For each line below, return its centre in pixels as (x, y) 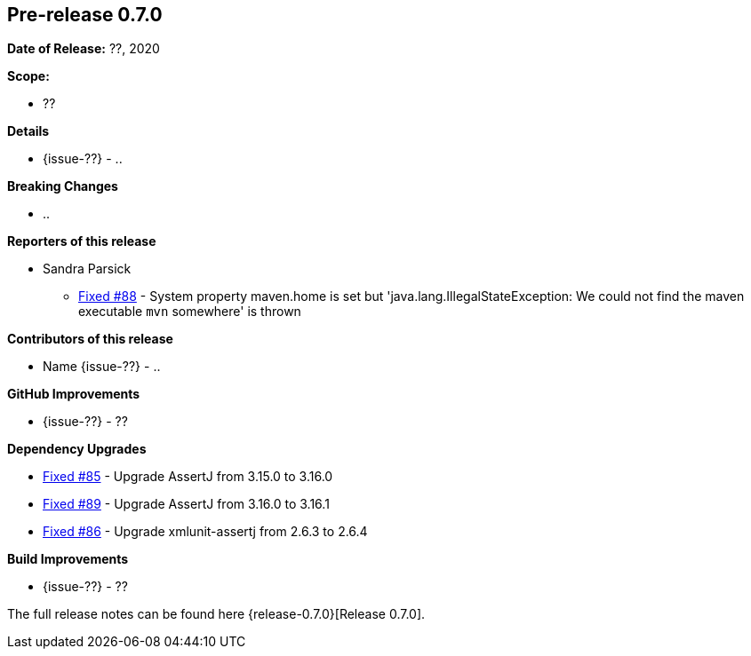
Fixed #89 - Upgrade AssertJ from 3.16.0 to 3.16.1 (186, 504)
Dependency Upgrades (77, 449)
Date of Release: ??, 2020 (84, 49)
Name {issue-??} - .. (102, 367)
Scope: (28, 76)
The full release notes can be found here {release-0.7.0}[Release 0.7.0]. (216, 614)
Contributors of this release (90, 339)
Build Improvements (68, 559)
